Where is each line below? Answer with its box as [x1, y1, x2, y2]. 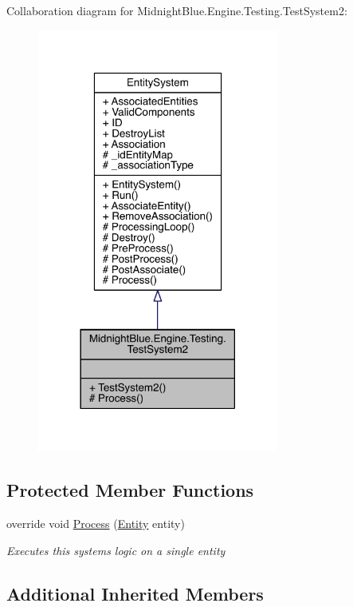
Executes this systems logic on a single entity [6, 542, 226, 558]
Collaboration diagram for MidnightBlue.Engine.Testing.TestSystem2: [6, 2, 347, 18]
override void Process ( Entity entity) [6, 515, 185, 532]
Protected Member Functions [6, 478, 254, 502]
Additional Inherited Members [6, 581, 264, 605]
